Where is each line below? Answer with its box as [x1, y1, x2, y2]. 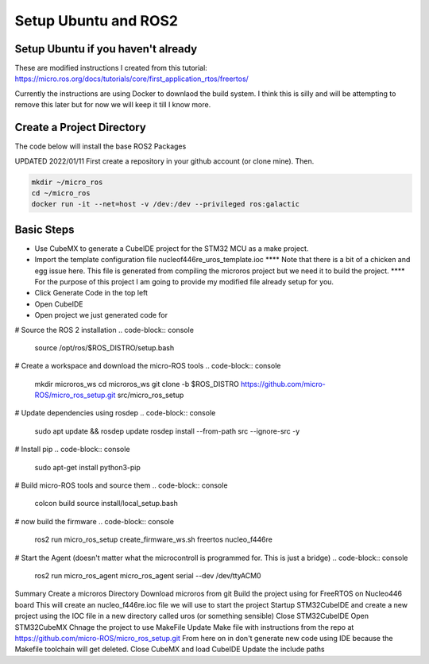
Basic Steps [14, 222, 75, 236]
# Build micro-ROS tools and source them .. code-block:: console [14, 481, 228, 490]
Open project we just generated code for [34, 311, 168, 320]
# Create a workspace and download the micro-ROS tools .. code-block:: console [14, 361, 281, 371]
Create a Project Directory [14, 121, 147, 134]
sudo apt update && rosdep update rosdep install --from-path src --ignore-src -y [34, 426, 300, 436]
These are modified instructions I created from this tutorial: [14, 64, 208, 73]
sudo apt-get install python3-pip [34, 462, 141, 472]
